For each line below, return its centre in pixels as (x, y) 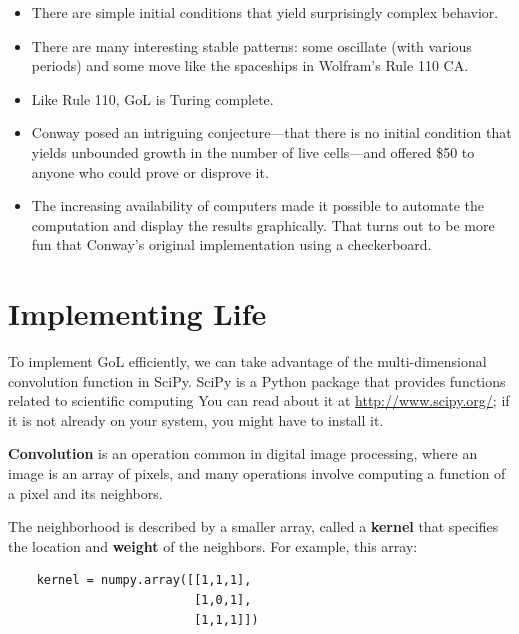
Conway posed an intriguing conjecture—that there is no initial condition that (271, 132)
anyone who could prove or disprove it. (150, 171)
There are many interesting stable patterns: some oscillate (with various (251, 45)
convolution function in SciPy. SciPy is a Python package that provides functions (257, 380)
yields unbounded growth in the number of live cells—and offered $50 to (253, 151)
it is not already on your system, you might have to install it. (196, 419)
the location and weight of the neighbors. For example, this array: (213, 545)
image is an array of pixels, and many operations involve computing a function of (257, 473)
